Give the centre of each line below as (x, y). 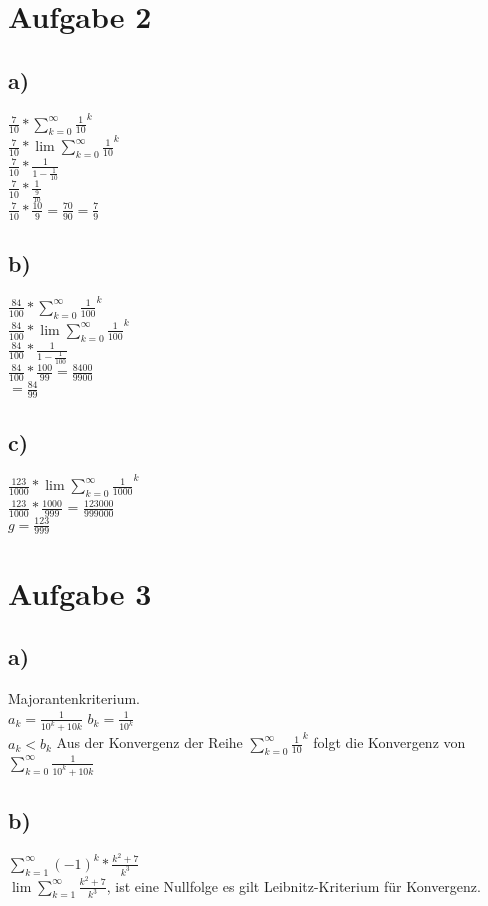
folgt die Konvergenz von (389, 742)
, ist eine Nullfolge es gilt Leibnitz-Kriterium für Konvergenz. (293, 885)
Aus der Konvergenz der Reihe (149, 742)
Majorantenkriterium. (74, 698)
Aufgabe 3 (80, 592)
